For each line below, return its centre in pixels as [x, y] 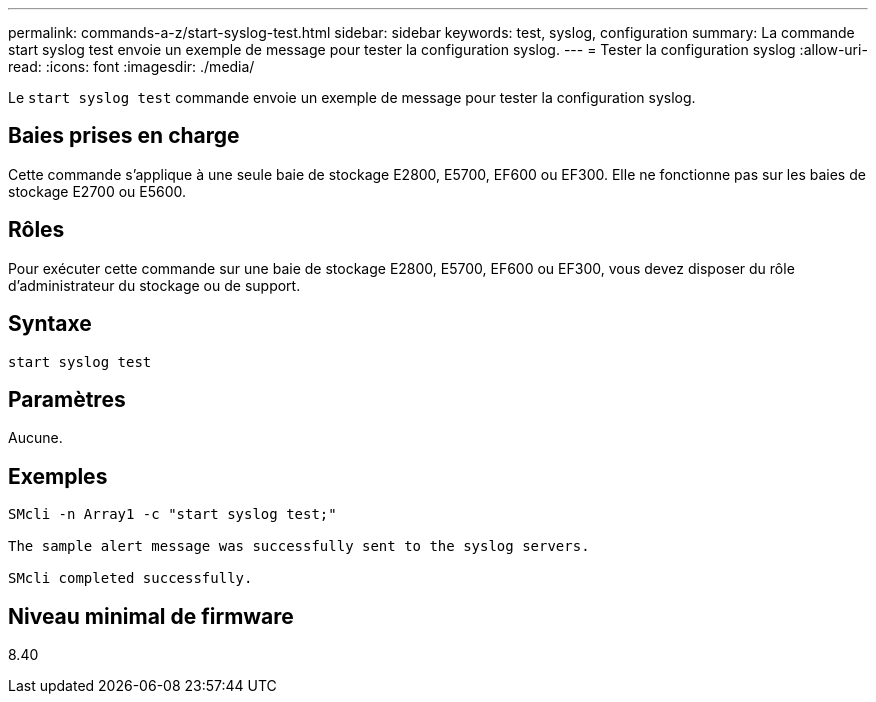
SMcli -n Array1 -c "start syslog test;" [172, 514]
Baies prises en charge [124, 136]
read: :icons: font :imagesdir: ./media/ [131, 66]
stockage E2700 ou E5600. [97, 191]
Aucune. [35, 438]
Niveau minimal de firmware [151, 616]
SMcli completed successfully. [130, 578]
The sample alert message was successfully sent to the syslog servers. [299, 546]
